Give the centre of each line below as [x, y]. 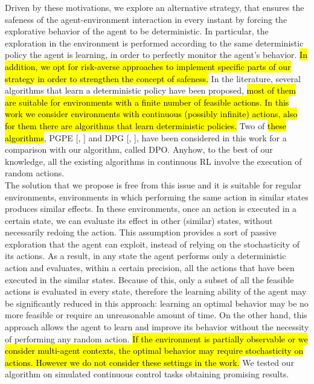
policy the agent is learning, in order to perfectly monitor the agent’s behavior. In [156, 55]
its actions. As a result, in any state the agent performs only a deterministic [146, 256]
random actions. [35, 173]
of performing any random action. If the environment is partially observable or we [156, 338]
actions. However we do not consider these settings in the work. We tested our [149, 362]
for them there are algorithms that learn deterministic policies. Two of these [146, 125]
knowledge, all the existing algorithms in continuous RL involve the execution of [153, 161]
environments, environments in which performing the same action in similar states [157, 197]
